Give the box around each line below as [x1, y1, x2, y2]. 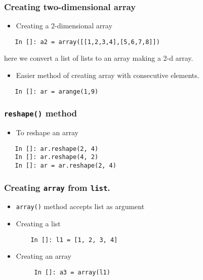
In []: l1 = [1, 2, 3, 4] [30, 236, 118, 244]
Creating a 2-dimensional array [16, 20, 112, 31]
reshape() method [4, 107, 77, 119]
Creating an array [16, 251, 71, 261]
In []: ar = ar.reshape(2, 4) [15, 162, 116, 169]
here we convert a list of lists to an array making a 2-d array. [4, 53, 193, 63]
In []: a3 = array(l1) [34, 268, 110, 276]
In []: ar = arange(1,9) [15, 88, 99, 95]
